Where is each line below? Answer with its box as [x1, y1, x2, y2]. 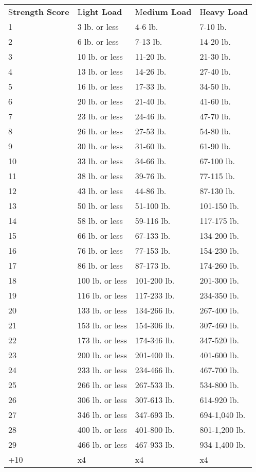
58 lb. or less [77, 215, 123, 226]
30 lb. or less [77, 140, 123, 152]
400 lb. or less [77, 424, 127, 435]
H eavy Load [199, 6, 248, 18]
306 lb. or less [77, 394, 127, 406]
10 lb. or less [77, 50, 123, 62]
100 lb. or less [77, 274, 127, 286]
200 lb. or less [77, 349, 127, 361]
